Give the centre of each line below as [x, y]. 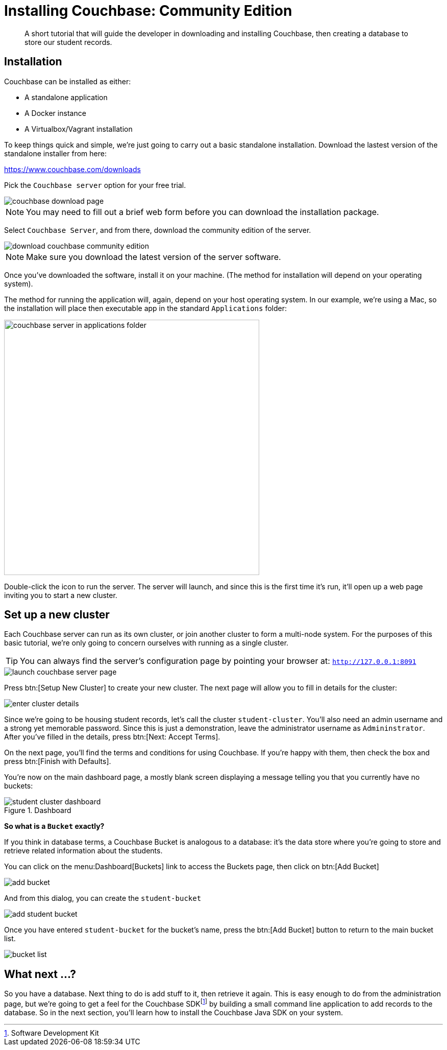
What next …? [40, 974]
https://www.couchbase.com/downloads [72, 169]
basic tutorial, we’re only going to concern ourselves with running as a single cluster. [146, 643]
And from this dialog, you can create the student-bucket [103, 898]
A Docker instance [55, 113]
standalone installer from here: [55, 153]
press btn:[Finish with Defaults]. [58, 761]
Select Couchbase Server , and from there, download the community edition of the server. [158, 230]
